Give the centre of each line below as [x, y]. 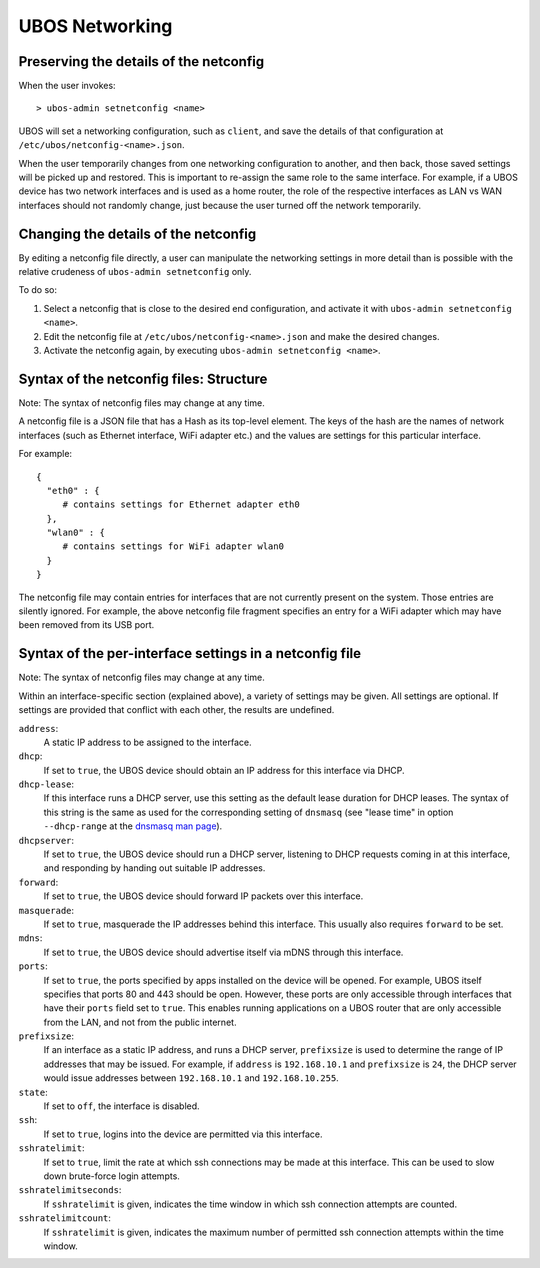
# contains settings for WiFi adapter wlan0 [173, 546]
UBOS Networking [95, 26]
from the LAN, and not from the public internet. [140, 1022]
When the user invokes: [67, 86]
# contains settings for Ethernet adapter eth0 [181, 504]
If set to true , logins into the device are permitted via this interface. [183, 1134]
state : [33, 1092]
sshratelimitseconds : [70, 1190]
